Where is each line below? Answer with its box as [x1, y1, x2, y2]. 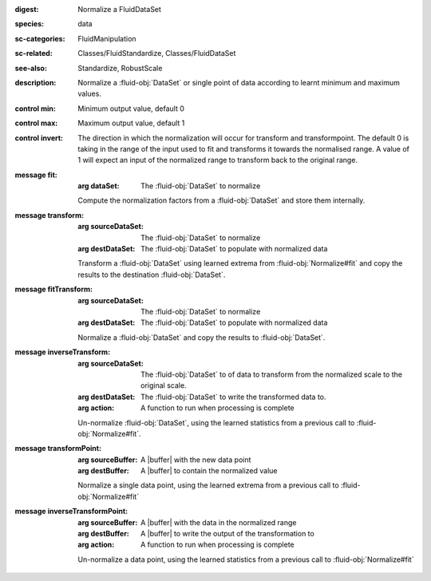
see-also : [14, 63, 48, 73]
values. [77, 89, 101, 99]
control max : [14, 118, 58, 128]
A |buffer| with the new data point [140, 455, 251, 464]
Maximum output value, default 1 [77, 118, 185, 128]
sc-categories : [14, 34, 65, 43]
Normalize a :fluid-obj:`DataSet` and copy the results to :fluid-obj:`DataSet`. [77, 332, 326, 342]
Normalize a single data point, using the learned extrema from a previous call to [77, 480, 339, 490]
